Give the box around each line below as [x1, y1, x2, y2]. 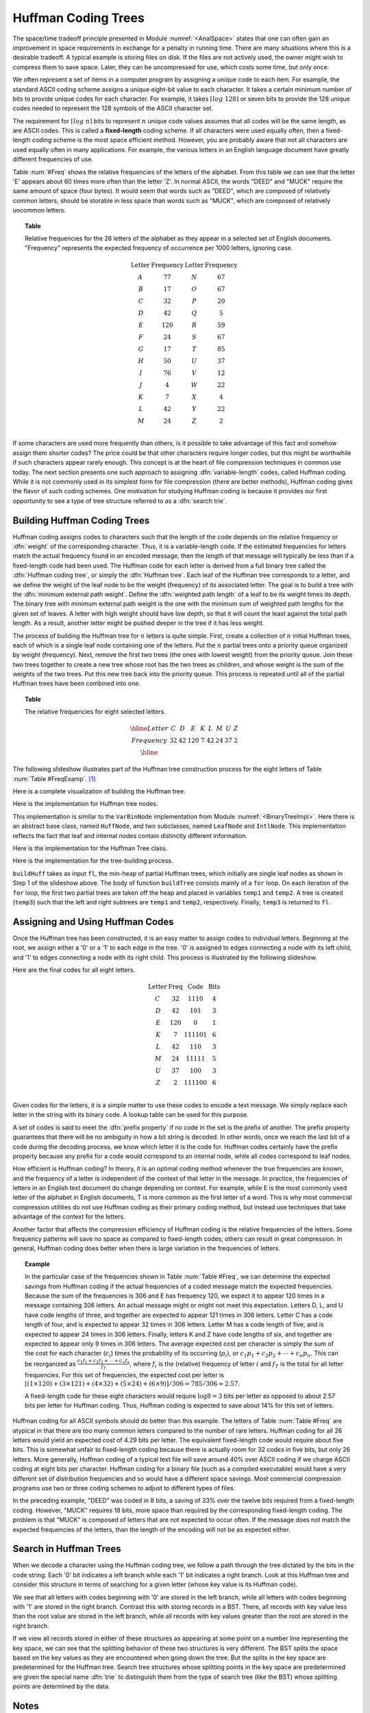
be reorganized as [25, 1359, 76, 1368]
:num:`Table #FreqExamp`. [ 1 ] [12, 774, 96, 782]
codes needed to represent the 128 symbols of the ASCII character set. [12, 104, 214, 112]
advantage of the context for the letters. [12, 1213, 126, 1221]
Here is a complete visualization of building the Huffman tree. [12, 787, 186, 795]
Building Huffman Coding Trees [12, 515, 150, 526]
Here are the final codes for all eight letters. [12, 965, 136, 974]
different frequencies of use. [12, 155, 94, 164]
